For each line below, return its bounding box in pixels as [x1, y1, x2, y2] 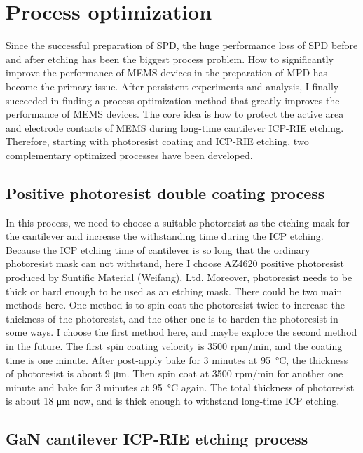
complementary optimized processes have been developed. [6, 147, 253, 162]
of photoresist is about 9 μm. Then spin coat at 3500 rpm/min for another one [6, 366, 343, 381]
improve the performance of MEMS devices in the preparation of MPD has [6, 65, 328, 80]
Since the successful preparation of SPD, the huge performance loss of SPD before [6, 38, 358, 53]
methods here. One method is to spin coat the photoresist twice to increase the [6, 297, 345, 312]
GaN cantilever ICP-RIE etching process [6, 428, 308, 449]
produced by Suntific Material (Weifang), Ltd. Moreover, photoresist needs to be [6, 270, 352, 285]
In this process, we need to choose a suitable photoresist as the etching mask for [6, 215, 350, 229]
